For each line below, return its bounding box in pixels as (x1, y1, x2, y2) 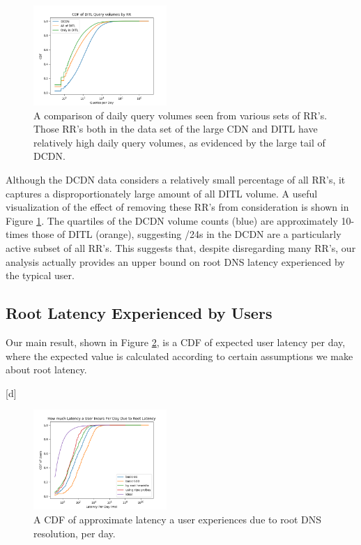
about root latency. (6, 362, 87, 377)
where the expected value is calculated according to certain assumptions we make (6, 348, 353, 363)
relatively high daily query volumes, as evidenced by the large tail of (33, 135, 325, 149)
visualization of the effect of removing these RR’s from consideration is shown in (6, 200, 349, 214)
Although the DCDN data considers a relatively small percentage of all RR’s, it (6, 172, 346, 187)
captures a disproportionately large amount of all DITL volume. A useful (6, 186, 318, 200)
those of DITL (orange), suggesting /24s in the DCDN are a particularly (31, 227, 341, 241)
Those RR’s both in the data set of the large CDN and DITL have (33, 121, 318, 136)
